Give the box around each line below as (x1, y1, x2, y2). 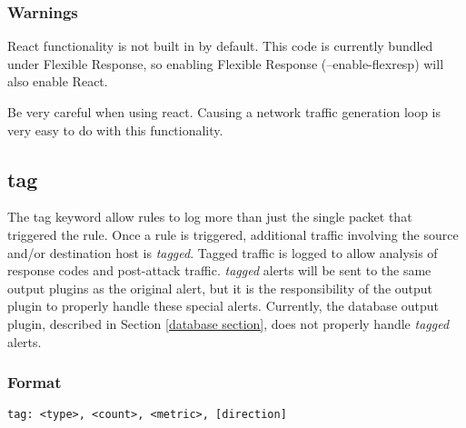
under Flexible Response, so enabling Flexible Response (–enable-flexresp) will (7, 54, 444, 73)
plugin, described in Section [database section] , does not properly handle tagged (7, 314, 450, 333)
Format (7, 371, 62, 393)
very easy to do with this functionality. (7, 120, 223, 139)
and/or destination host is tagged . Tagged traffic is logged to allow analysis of (7, 243, 438, 262)
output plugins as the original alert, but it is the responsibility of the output (7, 278, 433, 297)
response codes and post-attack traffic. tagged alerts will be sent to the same (7, 261, 431, 280)
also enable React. (7, 72, 108, 91)
